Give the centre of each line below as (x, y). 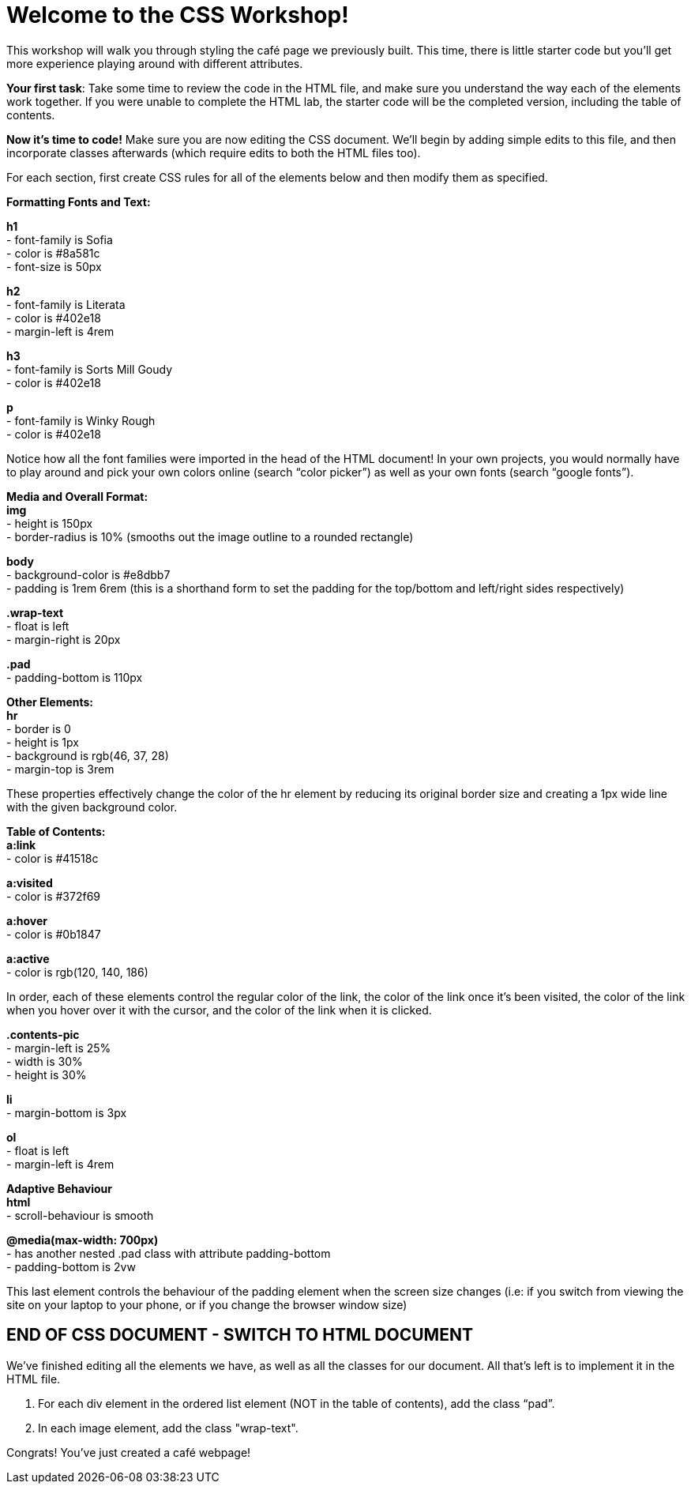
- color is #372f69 (53, 896)
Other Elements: (50, 702)
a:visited (30, 882)
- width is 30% (45, 1061)
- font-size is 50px (54, 266)
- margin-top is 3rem (60, 769)
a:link (21, 845)
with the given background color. (92, 807)
